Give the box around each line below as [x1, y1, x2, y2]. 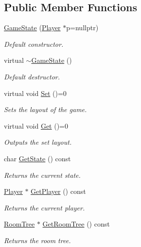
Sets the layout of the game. [4, 104, 87, 114]
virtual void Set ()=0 [4, 88, 67, 98]
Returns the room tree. [4, 235, 71, 245]
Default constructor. [4, 38, 64, 49]
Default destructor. [4, 71, 60, 81]
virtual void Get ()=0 [4, 120, 69, 131]
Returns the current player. [4, 202, 85, 212]
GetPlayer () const [31, 186, 86, 196]
